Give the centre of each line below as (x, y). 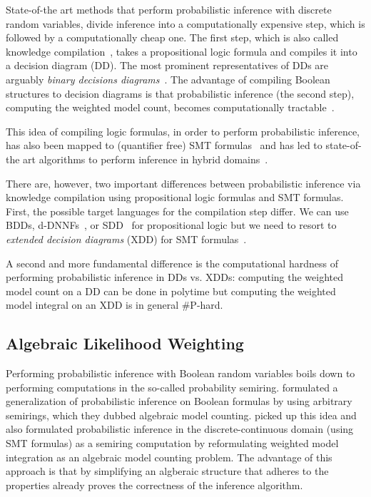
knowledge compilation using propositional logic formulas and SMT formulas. (175, 197)
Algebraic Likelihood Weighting (125, 343)
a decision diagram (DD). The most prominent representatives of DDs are (167, 65)
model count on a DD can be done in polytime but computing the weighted (171, 291)
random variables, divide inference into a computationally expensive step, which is (185, 23)
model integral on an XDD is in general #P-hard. (115, 305)
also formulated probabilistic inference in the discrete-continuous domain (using (180, 429)
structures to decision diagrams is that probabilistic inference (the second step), (180, 93)
